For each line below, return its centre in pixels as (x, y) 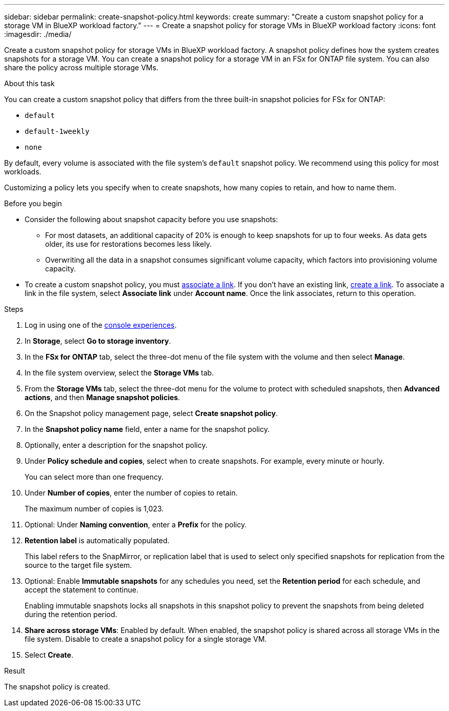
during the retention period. (71, 614)
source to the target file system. (78, 565)
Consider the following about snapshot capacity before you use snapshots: (151, 219)
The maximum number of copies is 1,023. (94, 509)
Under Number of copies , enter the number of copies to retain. (131, 493)
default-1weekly (57, 131)
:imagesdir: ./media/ (38, 34)
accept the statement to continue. (81, 590)
